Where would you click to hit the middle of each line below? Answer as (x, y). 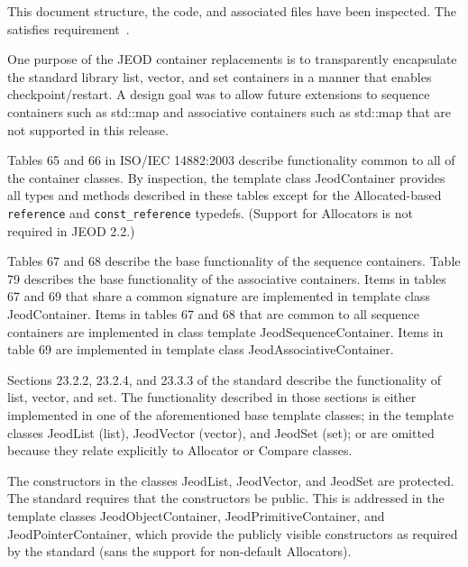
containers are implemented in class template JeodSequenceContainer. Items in (225, 331)
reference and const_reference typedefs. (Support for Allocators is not (210, 212)
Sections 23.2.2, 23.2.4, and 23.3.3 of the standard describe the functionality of (225, 379)
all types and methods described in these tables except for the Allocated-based (225, 195)
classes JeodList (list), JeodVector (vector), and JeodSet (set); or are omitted (221, 432)
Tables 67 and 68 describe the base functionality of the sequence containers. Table (234, 261)
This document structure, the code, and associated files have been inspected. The (232, 11)
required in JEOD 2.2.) (71, 230)
